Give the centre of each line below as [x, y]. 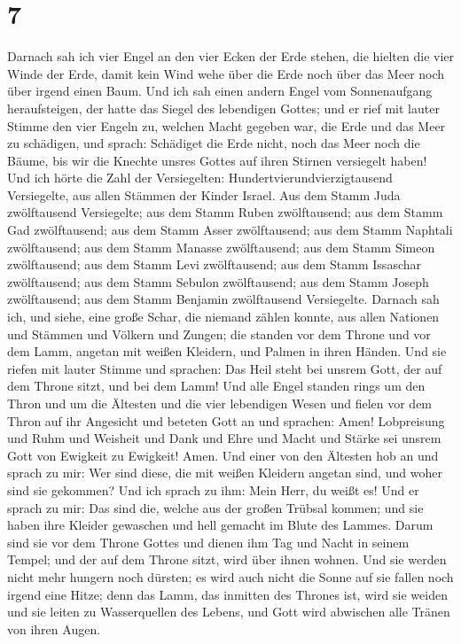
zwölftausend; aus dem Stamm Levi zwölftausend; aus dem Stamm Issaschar [214, 264]
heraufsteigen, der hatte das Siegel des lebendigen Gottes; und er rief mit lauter [223, 108]
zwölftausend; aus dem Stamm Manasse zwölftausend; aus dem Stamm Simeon [221, 247]
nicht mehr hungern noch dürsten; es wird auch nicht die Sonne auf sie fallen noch [230, 576]
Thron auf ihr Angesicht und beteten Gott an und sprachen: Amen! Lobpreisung [226, 420]
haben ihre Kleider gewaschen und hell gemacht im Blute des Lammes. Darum [220, 525]
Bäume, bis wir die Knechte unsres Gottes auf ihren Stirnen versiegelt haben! [217, 160]
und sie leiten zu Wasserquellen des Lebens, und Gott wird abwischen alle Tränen [229, 612]
